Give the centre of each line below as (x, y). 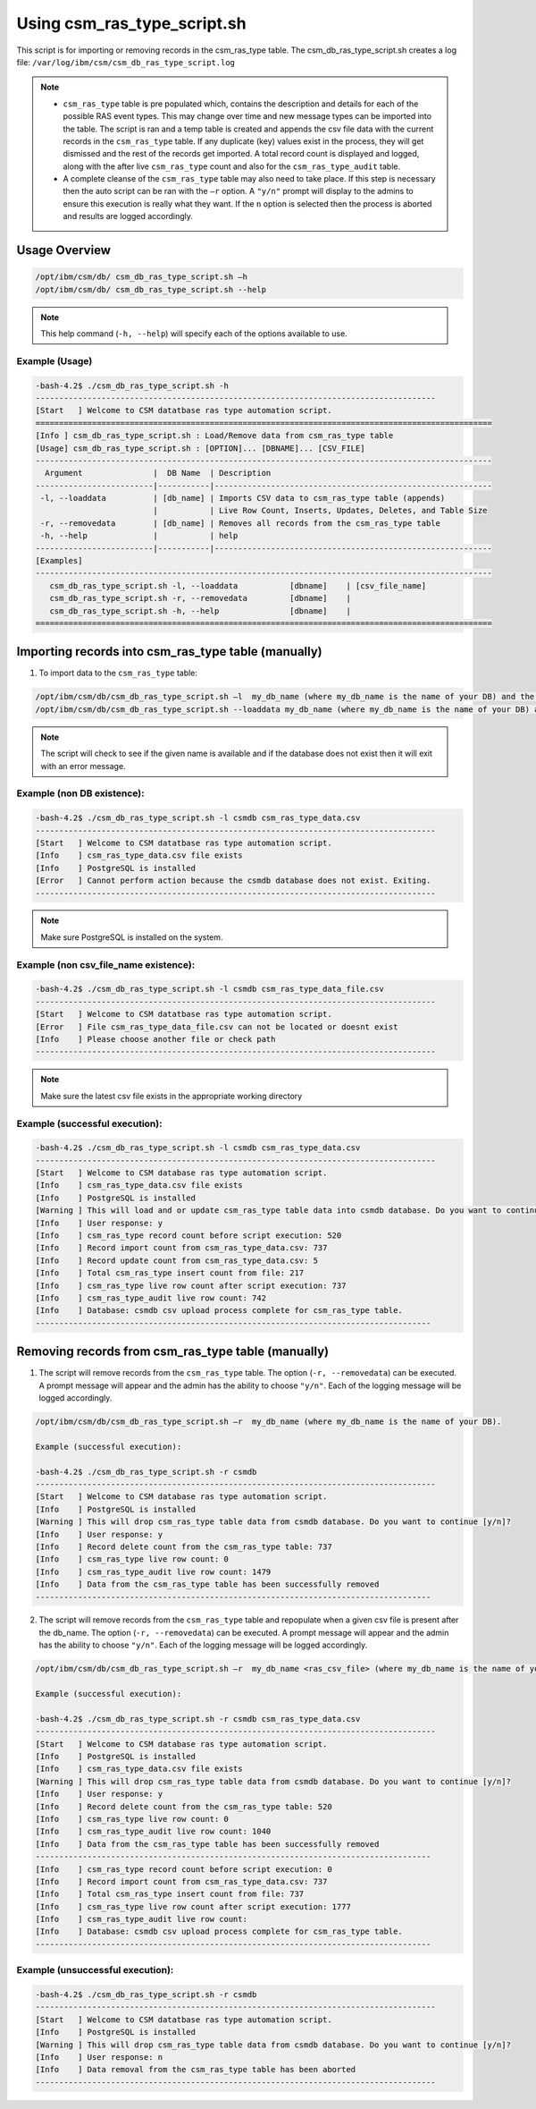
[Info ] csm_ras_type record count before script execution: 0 (184, 1869)
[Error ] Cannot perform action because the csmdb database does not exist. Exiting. (233, 881)
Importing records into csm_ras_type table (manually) (169, 652)
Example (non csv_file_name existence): (106, 964)
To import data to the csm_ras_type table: (118, 673)
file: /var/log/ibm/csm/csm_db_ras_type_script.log (126, 62)
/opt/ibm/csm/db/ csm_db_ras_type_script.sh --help (151, 289)
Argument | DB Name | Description (158, 473)
